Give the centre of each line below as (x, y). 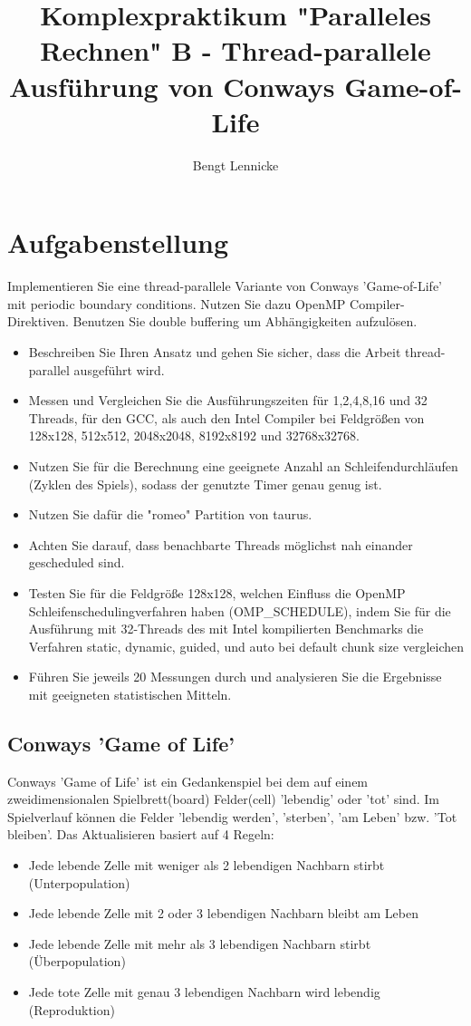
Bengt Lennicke (235, 165)
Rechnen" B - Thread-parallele (235, 50)
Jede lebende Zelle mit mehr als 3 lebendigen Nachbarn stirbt (200, 943)
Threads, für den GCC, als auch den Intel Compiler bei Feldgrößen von (226, 417)
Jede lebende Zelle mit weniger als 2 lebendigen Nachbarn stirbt (207, 865)
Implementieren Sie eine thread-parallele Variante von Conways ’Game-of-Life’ (225, 286)
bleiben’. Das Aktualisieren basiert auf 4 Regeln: (141, 834)
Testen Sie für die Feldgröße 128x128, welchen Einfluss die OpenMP (217, 592)
